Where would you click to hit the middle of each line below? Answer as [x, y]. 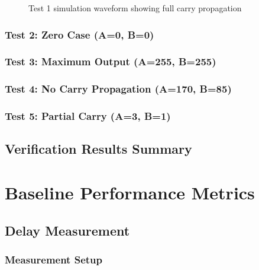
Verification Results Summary [98, 149]
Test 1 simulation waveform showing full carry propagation [135, 8]
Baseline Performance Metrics [130, 192]
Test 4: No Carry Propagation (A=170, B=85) [118, 89]
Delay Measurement [67, 230]
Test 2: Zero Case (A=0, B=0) [80, 34]
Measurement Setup [54, 259]
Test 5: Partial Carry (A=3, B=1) [88, 116]
